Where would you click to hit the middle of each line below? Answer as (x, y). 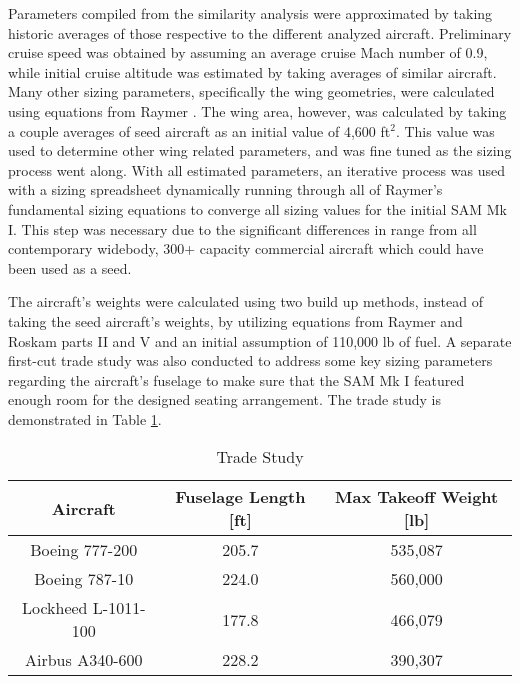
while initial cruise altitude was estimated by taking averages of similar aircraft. (252, 71)
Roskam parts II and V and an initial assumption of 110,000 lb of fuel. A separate (260, 340)
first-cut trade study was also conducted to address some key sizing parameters (250, 360)
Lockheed (54, 608)
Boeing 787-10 (84, 579)
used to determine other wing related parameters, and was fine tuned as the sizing (260, 150)
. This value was (445, 130)
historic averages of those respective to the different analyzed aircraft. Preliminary (260, 32)
